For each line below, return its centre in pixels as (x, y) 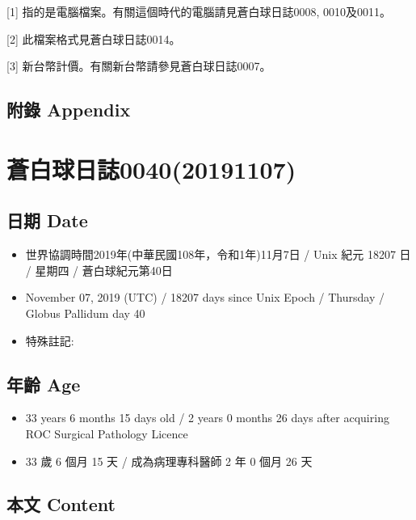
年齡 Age (44, 384)
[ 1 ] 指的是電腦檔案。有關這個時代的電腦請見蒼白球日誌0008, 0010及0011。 (199, 11)
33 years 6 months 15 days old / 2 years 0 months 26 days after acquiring (207, 418)
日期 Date (47, 220)
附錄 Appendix (69, 110)
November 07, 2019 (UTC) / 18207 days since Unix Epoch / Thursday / (205, 297)
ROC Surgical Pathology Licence (107, 433)
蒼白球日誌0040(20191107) (151, 169)
